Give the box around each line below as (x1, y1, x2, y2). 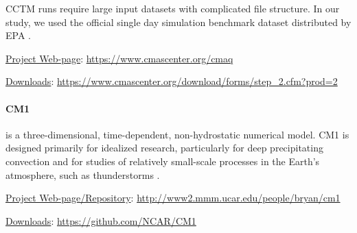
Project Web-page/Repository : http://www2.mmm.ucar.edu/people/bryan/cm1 (5, 191, 341, 205)
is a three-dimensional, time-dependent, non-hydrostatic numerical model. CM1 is (5, 127, 349, 141)
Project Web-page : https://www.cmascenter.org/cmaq (5, 51, 233, 65)
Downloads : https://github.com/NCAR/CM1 (5, 213, 196, 228)
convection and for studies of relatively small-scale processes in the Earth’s (5, 154, 320, 168)
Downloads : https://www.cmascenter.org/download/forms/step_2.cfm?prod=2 (5, 74, 338, 88)
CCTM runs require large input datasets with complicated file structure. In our (5, 1, 340, 15)
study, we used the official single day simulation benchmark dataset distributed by (5, 14, 352, 29)
